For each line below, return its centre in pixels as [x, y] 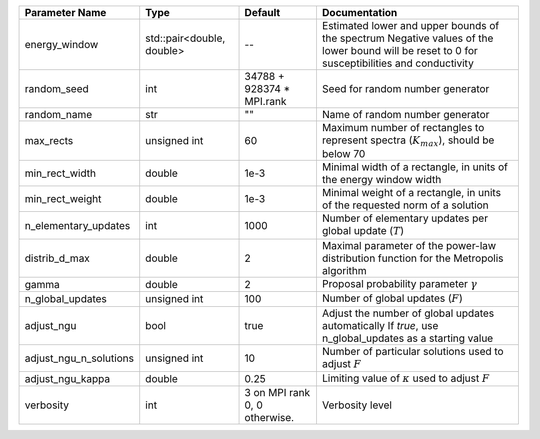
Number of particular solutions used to [412, 351]
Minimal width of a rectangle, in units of [415, 167]
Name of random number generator [405, 114]
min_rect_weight [63, 199]
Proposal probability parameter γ [399, 283]
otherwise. [269, 418]
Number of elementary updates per [405, 218]
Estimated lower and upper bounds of [410, 25]
